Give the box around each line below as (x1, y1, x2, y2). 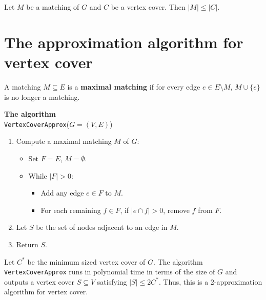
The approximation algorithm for (4, 31, 243, 52)
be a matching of (26, 2, 79, 12)
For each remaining (40, 204, 101, 215)
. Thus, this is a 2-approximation (158, 276, 262, 287)
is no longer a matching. (4, 91, 80, 102)
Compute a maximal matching (16, 136, 112, 146)
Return (16, 239, 38, 249)
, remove (163, 204, 190, 215)
